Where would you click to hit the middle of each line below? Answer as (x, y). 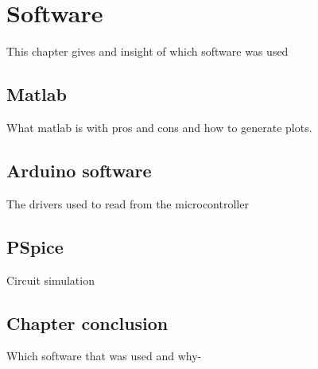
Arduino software (79, 170)
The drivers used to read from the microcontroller (128, 203)
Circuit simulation (50, 280)
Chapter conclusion (87, 322)
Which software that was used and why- (104, 356)
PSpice (35, 246)
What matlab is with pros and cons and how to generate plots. (159, 127)
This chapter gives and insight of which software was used (147, 51)
